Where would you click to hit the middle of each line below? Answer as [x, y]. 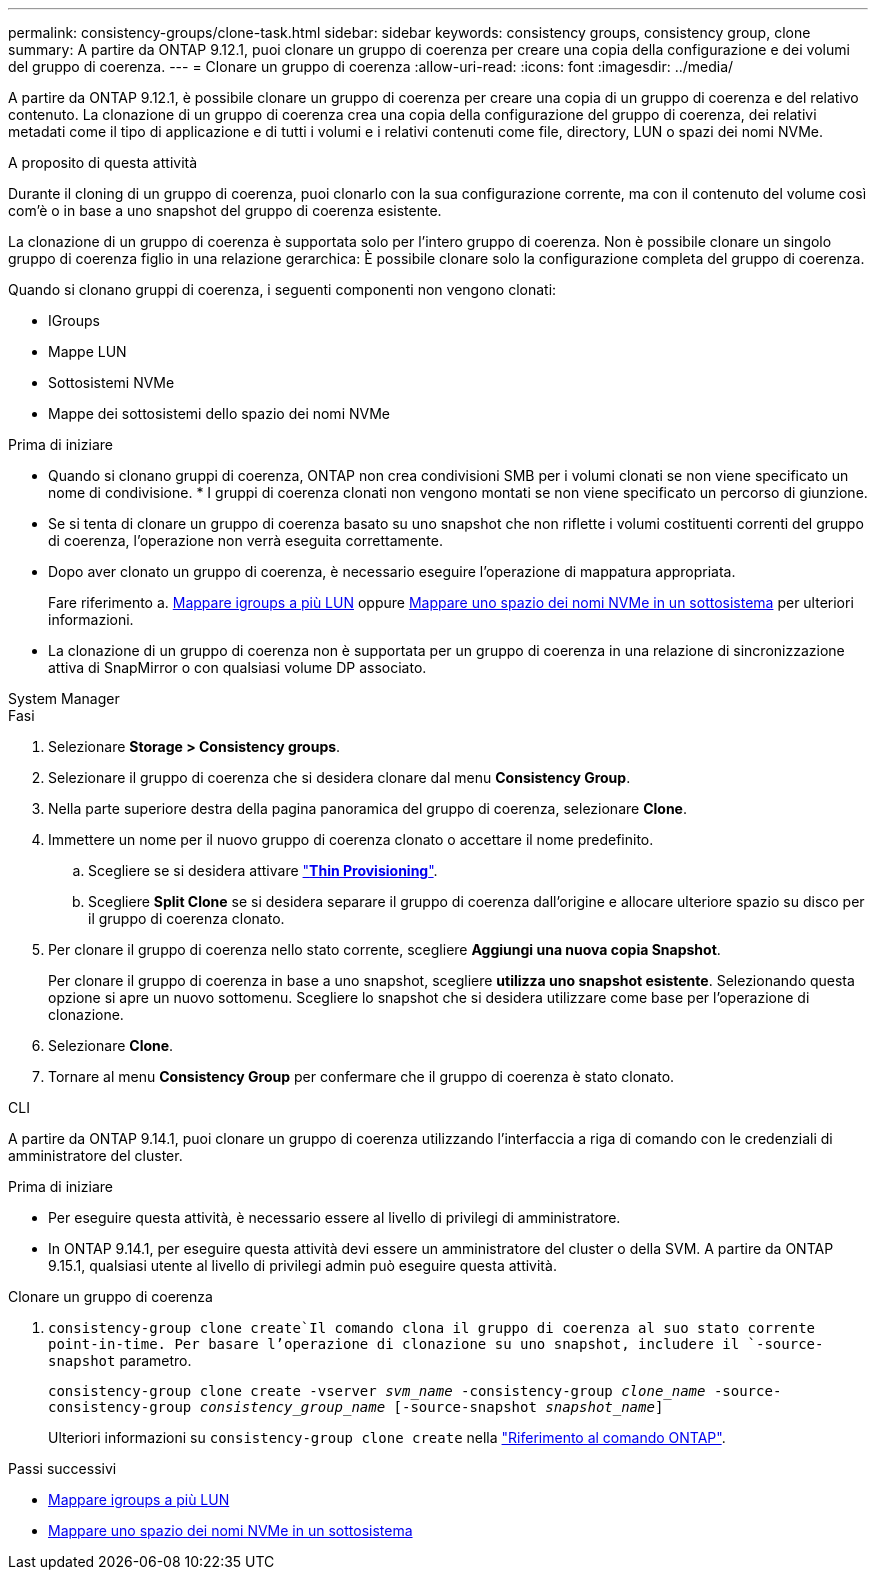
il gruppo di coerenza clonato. [186, 918]
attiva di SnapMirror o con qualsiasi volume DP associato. [237, 667]
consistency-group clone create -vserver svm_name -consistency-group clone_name [377, 1391]
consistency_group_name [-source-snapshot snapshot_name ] [431, 1407]
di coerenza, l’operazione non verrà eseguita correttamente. [245, 540]
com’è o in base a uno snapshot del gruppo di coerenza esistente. [225, 210]
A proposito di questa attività [103, 162]
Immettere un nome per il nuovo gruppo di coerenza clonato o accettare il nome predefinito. [351, 839]
